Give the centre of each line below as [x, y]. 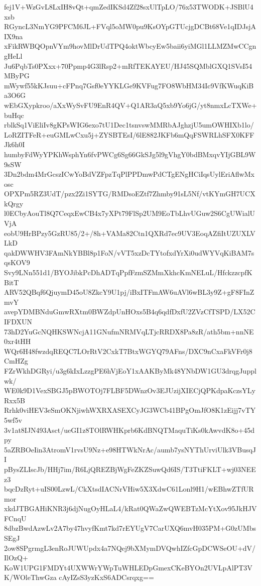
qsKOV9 [17, 262]
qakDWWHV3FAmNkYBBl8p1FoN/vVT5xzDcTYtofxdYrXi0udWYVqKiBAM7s [129, 252]
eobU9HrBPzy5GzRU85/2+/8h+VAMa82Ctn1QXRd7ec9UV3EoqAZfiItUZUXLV [130, 233]
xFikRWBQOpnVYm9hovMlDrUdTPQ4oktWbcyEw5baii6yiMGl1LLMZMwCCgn [130, 46]
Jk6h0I [15, 144]
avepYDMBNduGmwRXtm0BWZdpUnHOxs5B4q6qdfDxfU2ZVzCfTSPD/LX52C [130, 312]
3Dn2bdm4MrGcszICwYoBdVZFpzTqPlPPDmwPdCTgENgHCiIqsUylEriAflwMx [129, 174]
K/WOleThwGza [30, 577]
